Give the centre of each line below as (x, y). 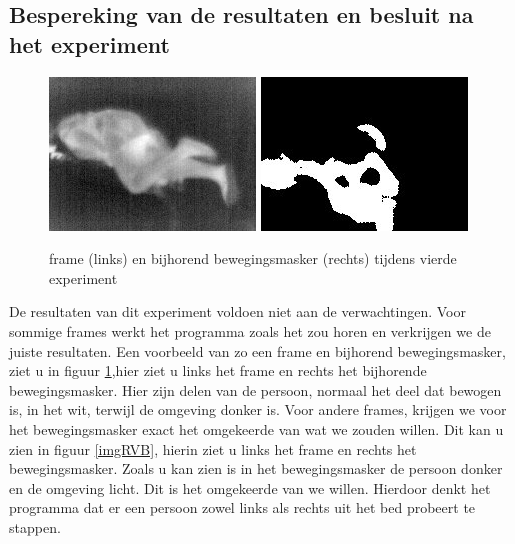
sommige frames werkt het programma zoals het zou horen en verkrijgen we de (250, 330)
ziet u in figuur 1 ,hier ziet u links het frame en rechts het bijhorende (218, 370)
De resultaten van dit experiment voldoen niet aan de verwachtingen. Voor (237, 311)
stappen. (35, 526)
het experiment (89, 43)
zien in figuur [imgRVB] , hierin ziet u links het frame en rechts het (213, 448)
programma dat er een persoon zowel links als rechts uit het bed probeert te (242, 507)
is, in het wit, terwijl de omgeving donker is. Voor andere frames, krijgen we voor (258, 409)
